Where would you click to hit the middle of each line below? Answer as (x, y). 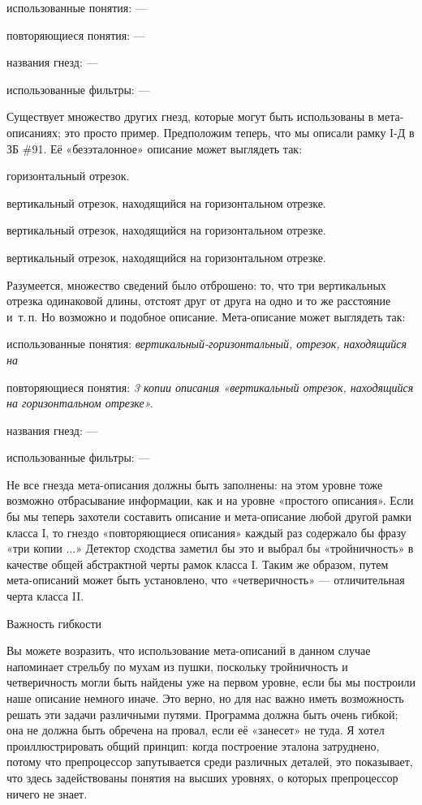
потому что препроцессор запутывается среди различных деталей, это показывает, (210, 762)
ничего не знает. (47, 793)
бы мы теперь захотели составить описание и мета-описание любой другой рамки (209, 517)
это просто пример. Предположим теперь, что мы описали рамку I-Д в (239, 132)
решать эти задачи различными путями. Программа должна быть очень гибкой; (202, 714)
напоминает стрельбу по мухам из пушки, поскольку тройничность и (177, 666)
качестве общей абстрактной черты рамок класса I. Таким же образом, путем (198, 564)
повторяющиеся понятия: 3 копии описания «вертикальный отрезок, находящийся (210, 387)
